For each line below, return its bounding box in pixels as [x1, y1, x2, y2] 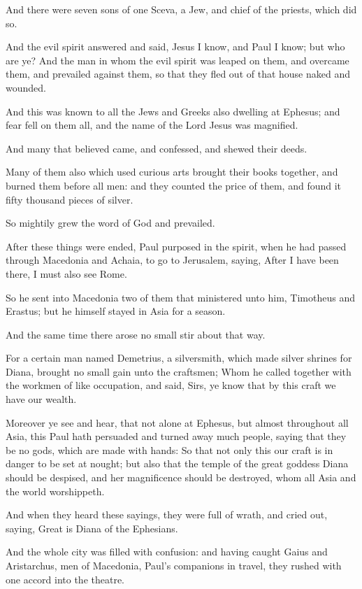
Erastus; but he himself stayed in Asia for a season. [6, 304, 226, 318]
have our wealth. [6, 392, 77, 406]
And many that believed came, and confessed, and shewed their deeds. [6, 141, 307, 155]
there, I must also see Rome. [6, 266, 127, 281]
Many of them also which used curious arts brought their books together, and [6, 164, 338, 179]
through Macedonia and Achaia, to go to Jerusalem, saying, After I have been [6, 253, 339, 267]
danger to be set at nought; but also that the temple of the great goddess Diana [6, 456, 349, 471]
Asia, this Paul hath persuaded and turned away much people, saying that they [6, 429, 347, 443]
